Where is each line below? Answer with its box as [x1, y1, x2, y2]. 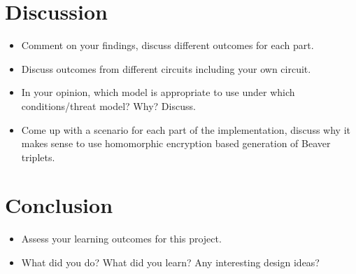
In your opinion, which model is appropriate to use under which [21, 85, 295, 100]
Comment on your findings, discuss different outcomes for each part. [21, 38, 314, 53]
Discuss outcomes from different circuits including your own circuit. [21, 61, 311, 76]
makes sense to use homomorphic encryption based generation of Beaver [21, 136, 331, 151]
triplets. [21, 149, 55, 164]
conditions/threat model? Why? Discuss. [21, 98, 196, 113]
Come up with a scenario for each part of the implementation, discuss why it [21, 122, 350, 137]
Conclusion [5, 191, 113, 219]
